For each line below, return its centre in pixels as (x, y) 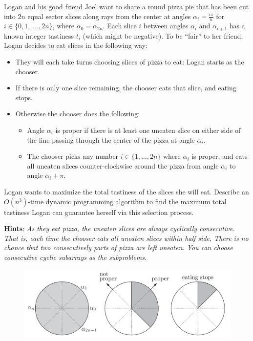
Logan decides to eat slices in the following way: (76, 45)
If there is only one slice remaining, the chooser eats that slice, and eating (126, 88)
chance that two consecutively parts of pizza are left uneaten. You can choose (118, 247)
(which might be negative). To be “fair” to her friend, (163, 35)
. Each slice (120, 26)
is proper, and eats (220, 156)
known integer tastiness (39, 35)
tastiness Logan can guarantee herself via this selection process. (99, 212)
